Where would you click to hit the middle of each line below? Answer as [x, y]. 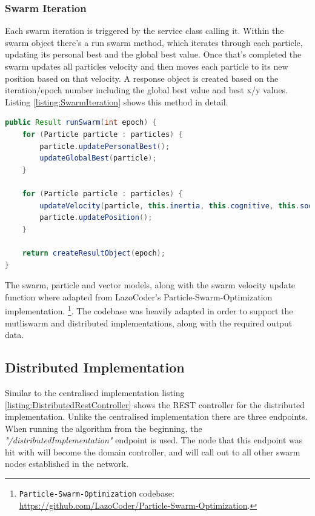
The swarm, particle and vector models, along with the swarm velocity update [150, 285]
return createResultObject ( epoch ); [94, 253]
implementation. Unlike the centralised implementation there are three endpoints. [156, 416]
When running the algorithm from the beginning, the [104, 428]
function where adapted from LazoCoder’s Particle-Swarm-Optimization [139, 296]
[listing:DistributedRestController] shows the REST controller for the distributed [155, 404]
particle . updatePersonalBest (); [105, 146]
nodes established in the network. [67, 464]
